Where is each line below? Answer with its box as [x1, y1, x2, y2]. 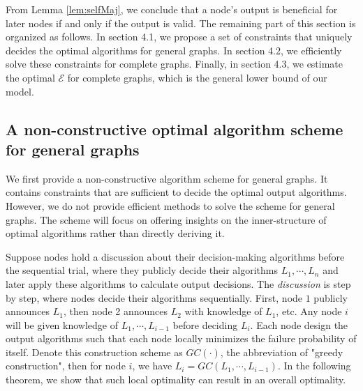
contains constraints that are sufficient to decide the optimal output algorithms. [6, 185, 347, 199]
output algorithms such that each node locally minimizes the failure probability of [6, 331, 357, 346]
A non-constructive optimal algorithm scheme [6, 118, 343, 139]
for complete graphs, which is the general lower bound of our [67, 70, 327, 84]
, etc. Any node [276, 304, 342, 319]
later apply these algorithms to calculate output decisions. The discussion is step [6, 276, 351, 291]
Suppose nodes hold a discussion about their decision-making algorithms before [6, 249, 345, 263]
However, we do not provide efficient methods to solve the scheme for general [6, 198, 335, 213]
